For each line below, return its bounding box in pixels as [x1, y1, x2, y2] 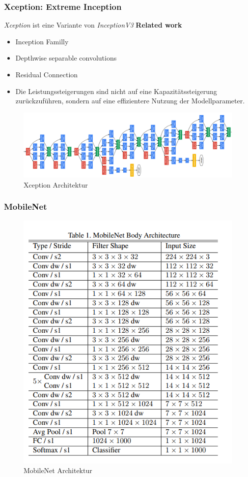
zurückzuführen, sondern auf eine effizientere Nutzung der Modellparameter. [15, 95, 245, 106]
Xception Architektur [24, 179, 88, 190]
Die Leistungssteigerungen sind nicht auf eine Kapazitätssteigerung [15, 86, 217, 96]
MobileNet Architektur [24, 465, 92, 476]
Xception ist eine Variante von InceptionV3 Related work [4, 20, 182, 30]
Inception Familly [15, 36, 69, 46]
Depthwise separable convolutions [15, 53, 117, 63]
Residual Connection [15, 69, 78, 79]
